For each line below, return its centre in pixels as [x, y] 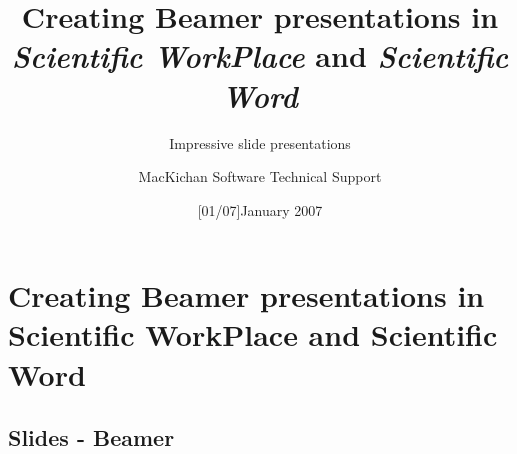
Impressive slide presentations [260, 142]
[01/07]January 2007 [260, 209]
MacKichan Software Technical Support [260, 176]
